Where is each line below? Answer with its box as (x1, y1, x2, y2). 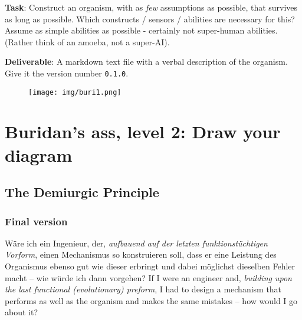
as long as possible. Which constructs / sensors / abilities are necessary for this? (5, 12, 295, 25)
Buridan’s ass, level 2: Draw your (5, 119, 281, 144)
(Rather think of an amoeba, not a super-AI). (5, 35, 170, 48)
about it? (5, 306, 38, 318)
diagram (5, 142, 73, 166)
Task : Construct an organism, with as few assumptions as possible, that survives (5, 1, 298, 13)
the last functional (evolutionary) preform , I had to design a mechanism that (5, 283, 282, 295)
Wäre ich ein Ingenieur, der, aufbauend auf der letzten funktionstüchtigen (5, 236, 268, 249)
